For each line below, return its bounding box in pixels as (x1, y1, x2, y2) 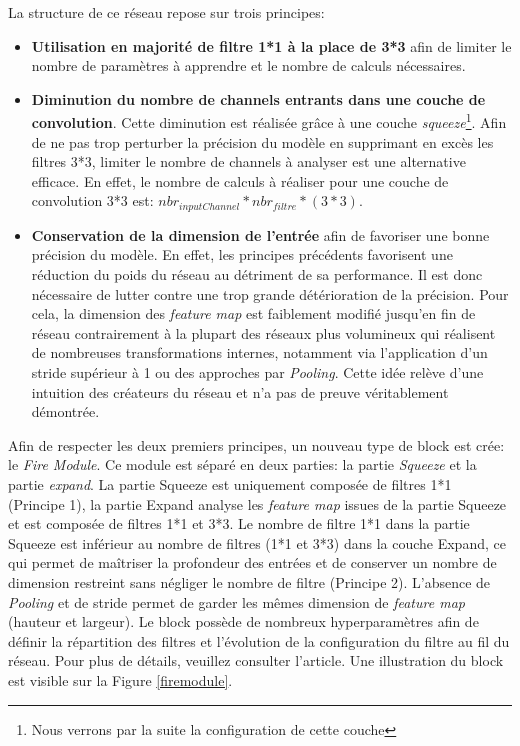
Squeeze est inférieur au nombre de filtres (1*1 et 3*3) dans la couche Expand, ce (8, 532, 506, 553)
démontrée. (31, 401, 100, 422)
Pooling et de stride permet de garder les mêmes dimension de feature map (8, 591, 465, 612)
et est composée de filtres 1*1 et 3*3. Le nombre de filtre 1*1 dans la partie (8, 513, 470, 534)
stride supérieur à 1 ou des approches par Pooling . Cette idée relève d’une (31, 362, 484, 383)
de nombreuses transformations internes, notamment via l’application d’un (31, 342, 488, 363)
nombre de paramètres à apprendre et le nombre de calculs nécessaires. (31, 55, 466, 76)
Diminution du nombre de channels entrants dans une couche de (31, 88, 486, 109)
